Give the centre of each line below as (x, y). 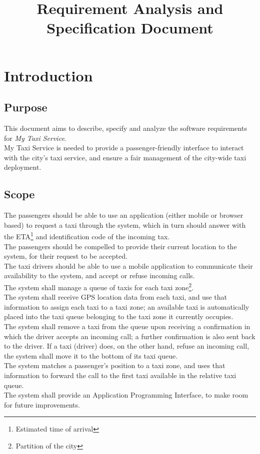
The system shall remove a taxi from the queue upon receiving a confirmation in (127, 326)
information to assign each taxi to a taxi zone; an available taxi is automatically (127, 306)
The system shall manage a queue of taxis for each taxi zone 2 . (99, 286)
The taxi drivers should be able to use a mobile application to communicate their (128, 265)
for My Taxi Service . (35, 138)
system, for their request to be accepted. (66, 256)
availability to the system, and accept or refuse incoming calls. (99, 275)
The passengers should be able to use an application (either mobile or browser (124, 215)
